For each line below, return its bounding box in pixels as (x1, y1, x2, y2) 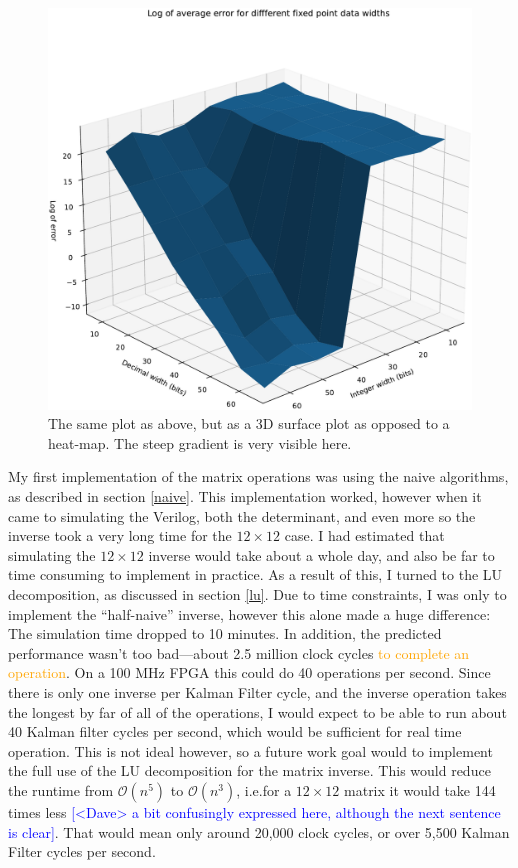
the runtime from (8, 779, 114, 800)
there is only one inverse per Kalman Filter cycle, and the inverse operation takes (8, 681, 507, 702)
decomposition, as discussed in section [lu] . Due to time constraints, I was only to (8, 583, 507, 604)
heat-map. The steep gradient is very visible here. (48, 432, 352, 453)
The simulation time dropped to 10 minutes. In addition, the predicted (8, 623, 442, 644)
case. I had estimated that (284, 525, 445, 546)
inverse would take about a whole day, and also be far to (148, 544, 495, 565)
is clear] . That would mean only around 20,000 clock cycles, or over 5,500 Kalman (8, 821, 510, 842)
